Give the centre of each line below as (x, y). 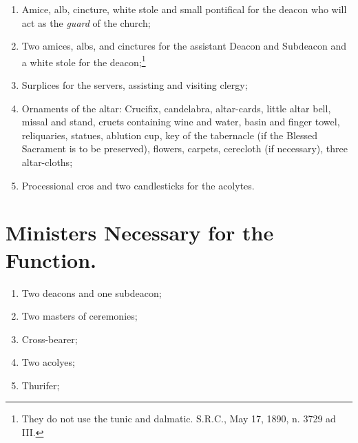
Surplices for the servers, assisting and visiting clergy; (135, 85)
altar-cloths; (47, 162)
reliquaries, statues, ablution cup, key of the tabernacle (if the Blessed (170, 135)
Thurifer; (41, 385)
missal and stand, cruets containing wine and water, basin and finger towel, (181, 122)
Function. (51, 259)
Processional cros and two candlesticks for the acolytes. (138, 185)
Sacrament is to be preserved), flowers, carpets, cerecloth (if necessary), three (185, 148)
